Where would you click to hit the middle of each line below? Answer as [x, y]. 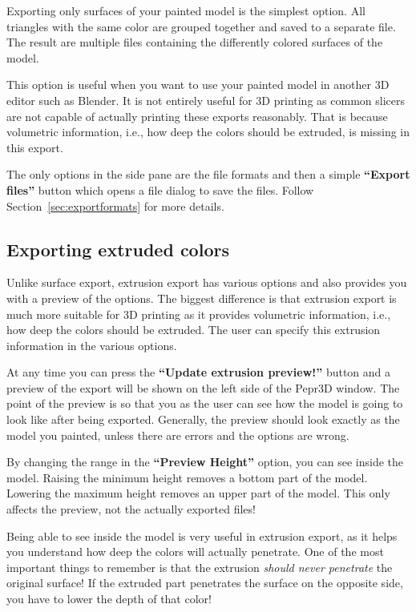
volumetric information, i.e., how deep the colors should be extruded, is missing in [208, 132]
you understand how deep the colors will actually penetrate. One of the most [195, 552]
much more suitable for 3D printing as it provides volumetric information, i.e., [199, 314]
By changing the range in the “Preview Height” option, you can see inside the [205, 462]
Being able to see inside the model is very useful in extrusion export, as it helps [202, 535]
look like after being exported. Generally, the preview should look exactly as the [203, 419]
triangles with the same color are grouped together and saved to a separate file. [201, 26]
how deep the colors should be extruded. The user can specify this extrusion [194, 330]
